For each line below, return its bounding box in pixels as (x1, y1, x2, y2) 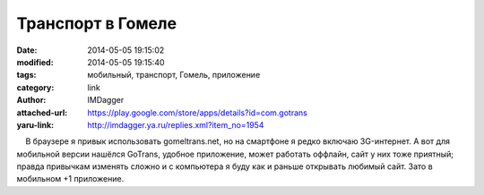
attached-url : (16, 107, 68, 118)
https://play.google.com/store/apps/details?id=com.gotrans (87, 107, 308, 118)
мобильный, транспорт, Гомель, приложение (87, 70, 261, 81)
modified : (16, 56, 54, 67)
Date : (16, 45, 38, 55)
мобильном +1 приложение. (16, 174, 125, 184)
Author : (16, 95, 47, 106)
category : (16, 81, 55, 93)
